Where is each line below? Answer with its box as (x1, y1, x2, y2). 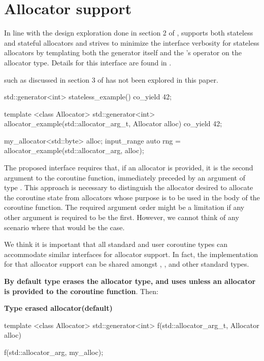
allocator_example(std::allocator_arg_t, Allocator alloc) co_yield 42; (4, 118, 222, 129)
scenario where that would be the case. (4, 222, 125, 232)
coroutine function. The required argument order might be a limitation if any (4, 202, 245, 212)
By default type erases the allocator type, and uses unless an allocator (4, 276, 256, 286)
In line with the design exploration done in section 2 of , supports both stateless (4, 27, 253, 38)
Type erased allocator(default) (4, 303, 113, 313)
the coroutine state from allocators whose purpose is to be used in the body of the (4, 192, 260, 202)
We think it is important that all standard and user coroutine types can (4, 239, 227, 249)
